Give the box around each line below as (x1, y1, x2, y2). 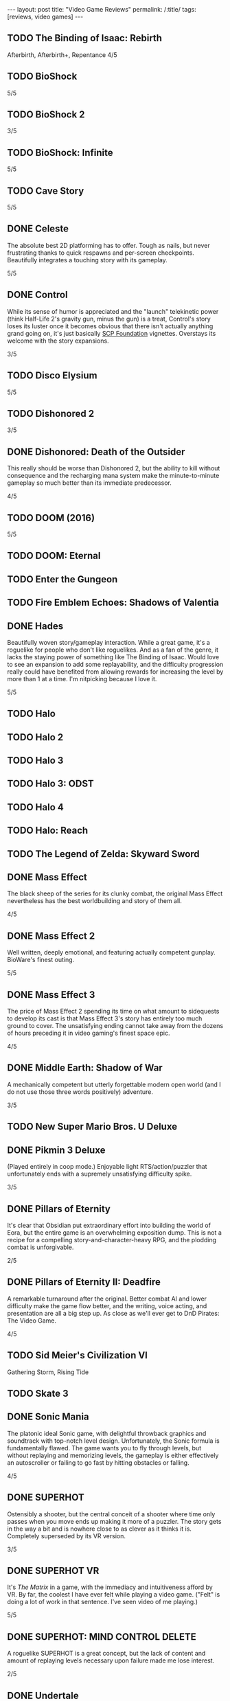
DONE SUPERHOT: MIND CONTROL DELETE (7, 1631, 197, 1643)
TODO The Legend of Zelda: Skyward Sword (7, 848, 200, 860)
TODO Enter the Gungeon (7, 573, 118, 585)
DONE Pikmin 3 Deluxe (7, 1144, 106, 1156)
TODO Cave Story (7, 185, 84, 196)
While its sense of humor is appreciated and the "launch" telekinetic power (7, 307, 219, 315)
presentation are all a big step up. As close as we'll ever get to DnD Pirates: (7, 1309, 220, 1317)
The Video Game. (7, 1316, 57, 1325)
